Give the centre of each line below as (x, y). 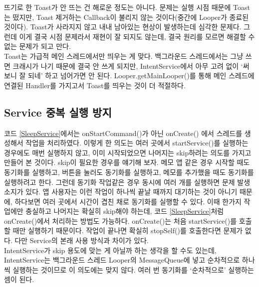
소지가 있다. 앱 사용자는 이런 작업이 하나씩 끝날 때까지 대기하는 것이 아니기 (121, 192)
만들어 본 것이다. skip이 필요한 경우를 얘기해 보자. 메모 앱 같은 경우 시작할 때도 (127, 162)
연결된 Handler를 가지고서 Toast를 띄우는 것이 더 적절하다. (95, 85)
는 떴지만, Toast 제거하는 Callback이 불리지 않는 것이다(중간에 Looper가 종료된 (127, 17)
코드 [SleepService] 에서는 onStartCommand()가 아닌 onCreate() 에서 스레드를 (123, 133)
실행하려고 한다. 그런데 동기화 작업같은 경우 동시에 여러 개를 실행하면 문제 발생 (127, 182)
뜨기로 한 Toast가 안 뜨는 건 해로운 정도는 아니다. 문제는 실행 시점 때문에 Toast (127, 7)
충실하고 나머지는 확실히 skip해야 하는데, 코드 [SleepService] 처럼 (125, 211)
